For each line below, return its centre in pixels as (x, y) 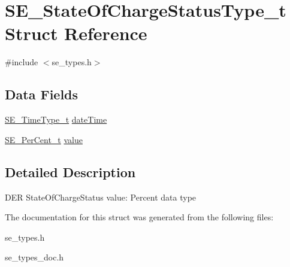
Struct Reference (76, 33)
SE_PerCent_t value (44, 139)
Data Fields (42, 94)
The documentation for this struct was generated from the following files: (139, 217)
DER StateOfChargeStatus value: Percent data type (101, 197)
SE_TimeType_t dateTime (56, 119)
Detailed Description (70, 172)
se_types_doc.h (34, 257)
